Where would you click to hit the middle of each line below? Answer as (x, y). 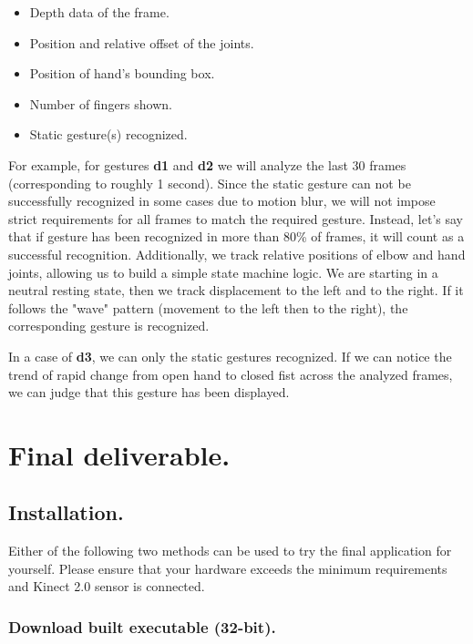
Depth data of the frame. (99, 12)
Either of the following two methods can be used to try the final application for (230, 551)
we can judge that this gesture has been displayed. (149, 392)
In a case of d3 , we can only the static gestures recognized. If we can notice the (230, 356)
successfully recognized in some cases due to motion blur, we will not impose (222, 201)
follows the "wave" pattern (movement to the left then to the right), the (208, 307)
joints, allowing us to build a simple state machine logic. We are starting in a (223, 272)
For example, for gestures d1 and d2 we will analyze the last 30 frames (207, 164)
